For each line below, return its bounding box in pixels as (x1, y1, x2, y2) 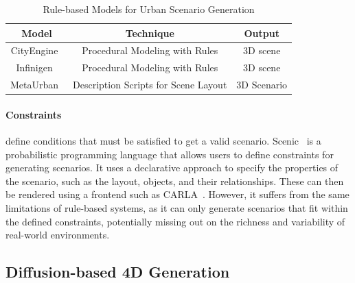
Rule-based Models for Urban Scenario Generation (43, 2, 255, 16)
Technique (125, 25, 174, 40)
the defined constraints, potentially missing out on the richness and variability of (5, 214, 345, 228)
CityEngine (10, 43, 58, 58)
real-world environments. (5, 227, 110, 242)
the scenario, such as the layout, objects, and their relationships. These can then (5, 173, 344, 188)
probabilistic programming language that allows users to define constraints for (5, 147, 334, 161)
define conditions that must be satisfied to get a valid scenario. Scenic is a (5, 134, 321, 148)
